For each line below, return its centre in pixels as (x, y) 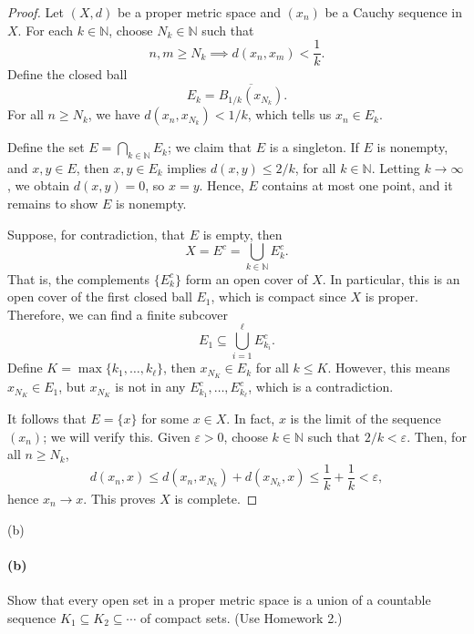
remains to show (53, 204)
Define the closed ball (67, 74)
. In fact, (251, 419)
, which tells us (289, 114)
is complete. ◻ (216, 499)
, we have (114, 114)
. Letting (396, 167)
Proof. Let (36, 12)
